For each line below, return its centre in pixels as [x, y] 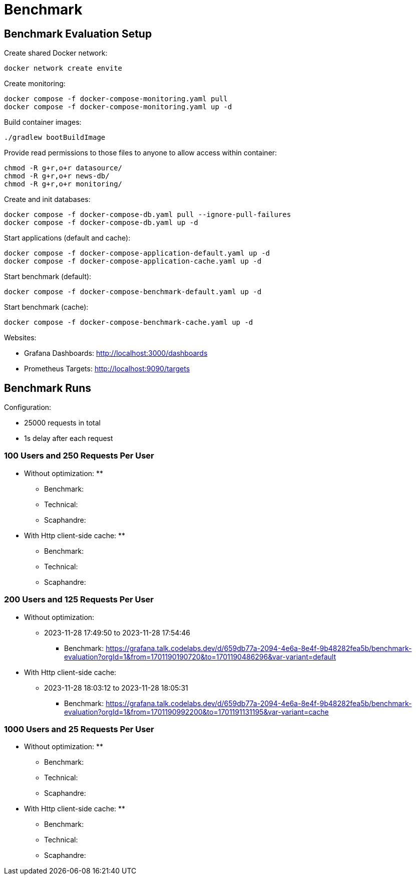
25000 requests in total [62, 423]
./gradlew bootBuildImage [55, 138]
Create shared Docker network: [56, 53]
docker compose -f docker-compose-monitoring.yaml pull [116, 99]
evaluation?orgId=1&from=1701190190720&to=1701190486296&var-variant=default [200, 656]
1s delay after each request [69, 438]
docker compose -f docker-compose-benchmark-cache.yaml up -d [129, 322]
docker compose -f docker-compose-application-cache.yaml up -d [133, 261]
